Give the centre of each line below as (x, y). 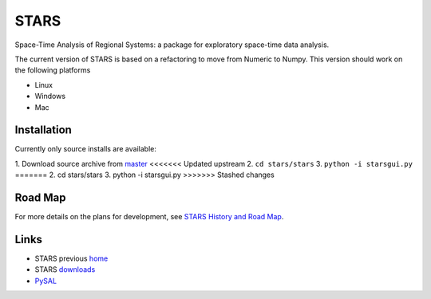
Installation (43, 130)
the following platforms (53, 70)
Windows (50, 96)
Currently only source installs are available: (86, 149)
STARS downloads (65, 269)
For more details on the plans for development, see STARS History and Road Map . (149, 217)
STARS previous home (71, 258)
